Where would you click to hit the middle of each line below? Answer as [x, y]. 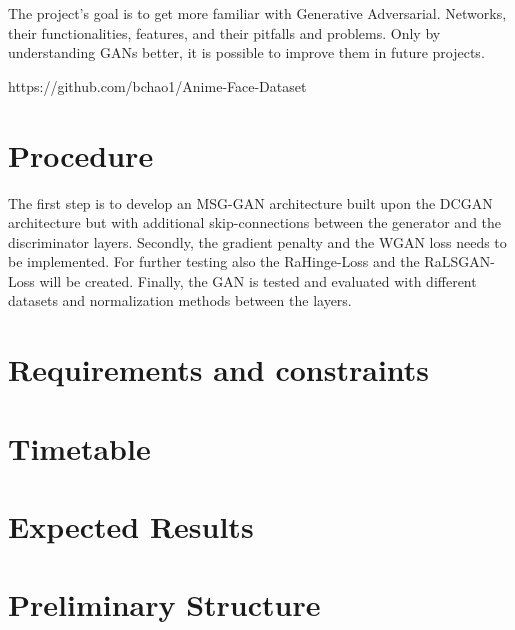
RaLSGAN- [459, 261]
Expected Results [131, 526]
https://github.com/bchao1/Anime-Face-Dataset [157, 85]
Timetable [79, 447]
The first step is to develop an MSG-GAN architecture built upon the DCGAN [250, 202]
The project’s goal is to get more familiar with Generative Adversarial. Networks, [257, 13]
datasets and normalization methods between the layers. [180, 300]
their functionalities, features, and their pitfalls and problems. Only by [224, 32]
